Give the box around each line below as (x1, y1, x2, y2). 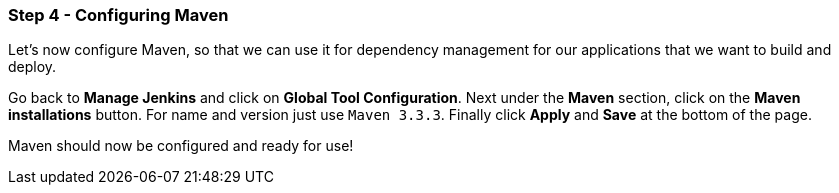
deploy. (8, 58, 57, 76)
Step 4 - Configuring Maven (8, 5, 229, 25)
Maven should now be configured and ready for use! (8, 137, 354, 155)
